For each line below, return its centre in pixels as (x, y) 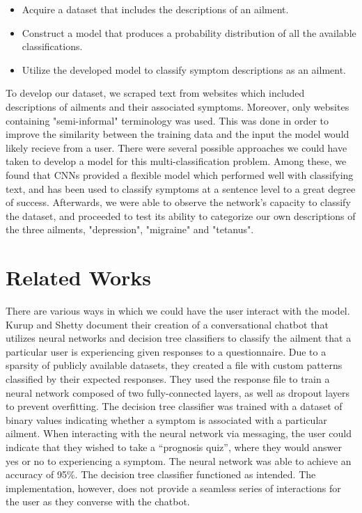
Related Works (79, 277)
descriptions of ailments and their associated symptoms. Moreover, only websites (178, 106)
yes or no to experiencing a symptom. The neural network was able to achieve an (179, 460)
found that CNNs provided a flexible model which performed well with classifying (180, 174)
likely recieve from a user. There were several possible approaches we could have (176, 147)
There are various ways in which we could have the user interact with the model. (178, 311)
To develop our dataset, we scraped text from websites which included (155, 93)
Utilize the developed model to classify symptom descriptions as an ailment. (184, 69)
